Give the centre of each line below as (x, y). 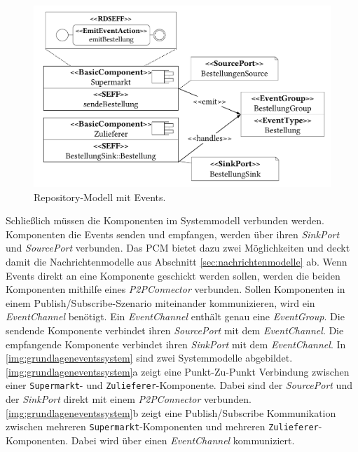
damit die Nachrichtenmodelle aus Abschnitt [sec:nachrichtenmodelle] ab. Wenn (177, 261)
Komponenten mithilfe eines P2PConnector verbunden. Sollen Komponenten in (175, 289)
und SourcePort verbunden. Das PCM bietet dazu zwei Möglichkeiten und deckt (178, 248)
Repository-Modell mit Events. (100, 197)
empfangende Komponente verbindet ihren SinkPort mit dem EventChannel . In (176, 344)
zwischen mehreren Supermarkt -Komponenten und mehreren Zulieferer (162, 426)
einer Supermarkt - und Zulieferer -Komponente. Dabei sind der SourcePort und (179, 385)
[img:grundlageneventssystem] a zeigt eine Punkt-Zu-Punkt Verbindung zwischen (178, 371)
